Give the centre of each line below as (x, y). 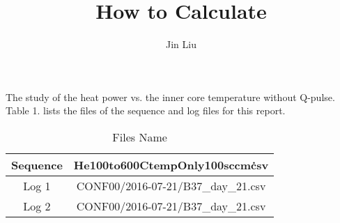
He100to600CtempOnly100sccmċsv (171, 164)
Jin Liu (181, 44)
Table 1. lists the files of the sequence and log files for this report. (146, 110)
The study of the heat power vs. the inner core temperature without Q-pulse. (170, 97)
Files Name (140, 137)
